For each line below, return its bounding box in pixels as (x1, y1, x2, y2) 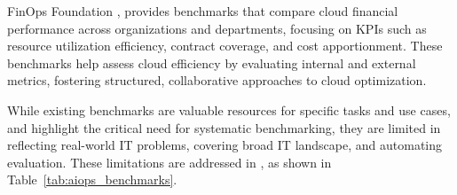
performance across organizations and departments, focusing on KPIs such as (7, 19, 427, 37)
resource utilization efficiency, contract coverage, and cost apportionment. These (7, 36, 443, 55)
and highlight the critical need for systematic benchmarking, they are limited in (7, 118, 441, 136)
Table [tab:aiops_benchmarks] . (7, 170, 177, 189)
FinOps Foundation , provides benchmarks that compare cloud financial (7, 2, 398, 19)
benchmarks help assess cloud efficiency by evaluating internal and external (7, 53, 416, 72)
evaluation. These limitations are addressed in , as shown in (7, 152, 332, 171)
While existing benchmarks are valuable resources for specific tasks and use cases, (7, 100, 451, 119)
